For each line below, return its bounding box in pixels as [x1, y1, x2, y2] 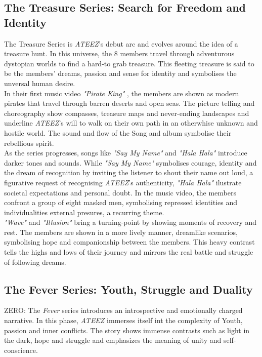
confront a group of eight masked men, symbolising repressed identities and [4, 197, 238, 208]
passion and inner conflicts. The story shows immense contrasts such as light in [4, 325, 250, 335]
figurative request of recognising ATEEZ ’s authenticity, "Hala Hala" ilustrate [4, 177, 242, 187]
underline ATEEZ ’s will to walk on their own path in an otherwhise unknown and [4, 117, 258, 128]
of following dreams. [4, 256, 66, 267]
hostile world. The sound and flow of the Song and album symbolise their [4, 127, 232, 138]
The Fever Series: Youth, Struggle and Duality [4, 281, 253, 297]
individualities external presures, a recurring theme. [4, 207, 164, 217]
